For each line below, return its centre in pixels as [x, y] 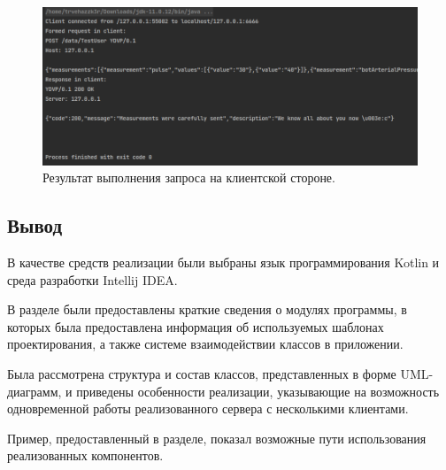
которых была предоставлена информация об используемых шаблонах [196, 326]
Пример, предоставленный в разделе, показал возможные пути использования [217, 438]
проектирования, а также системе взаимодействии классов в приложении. [205, 344]
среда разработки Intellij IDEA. [92, 279]
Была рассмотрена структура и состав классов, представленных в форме [202, 374]
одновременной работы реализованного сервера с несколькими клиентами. [208, 408]
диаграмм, [35, 391]
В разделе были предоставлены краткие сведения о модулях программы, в [207, 309]
